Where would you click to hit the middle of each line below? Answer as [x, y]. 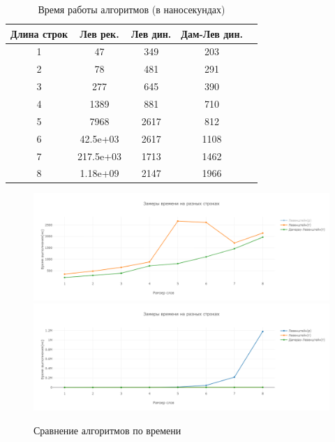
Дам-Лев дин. [212, 33]
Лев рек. [99, 33]
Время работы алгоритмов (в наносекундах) [132, 9]
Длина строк [39, 33]
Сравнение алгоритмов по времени [107, 430]
